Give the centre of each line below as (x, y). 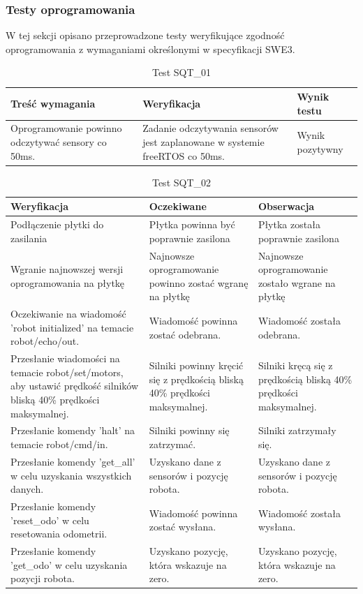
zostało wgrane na (297, 282)
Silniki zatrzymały (297, 430)
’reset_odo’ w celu (50, 520)
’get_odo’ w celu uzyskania (69, 564)
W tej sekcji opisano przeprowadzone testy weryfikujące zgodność (145, 35)
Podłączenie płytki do (57, 224)
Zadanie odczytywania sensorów (210, 128)
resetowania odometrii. (59, 534)
